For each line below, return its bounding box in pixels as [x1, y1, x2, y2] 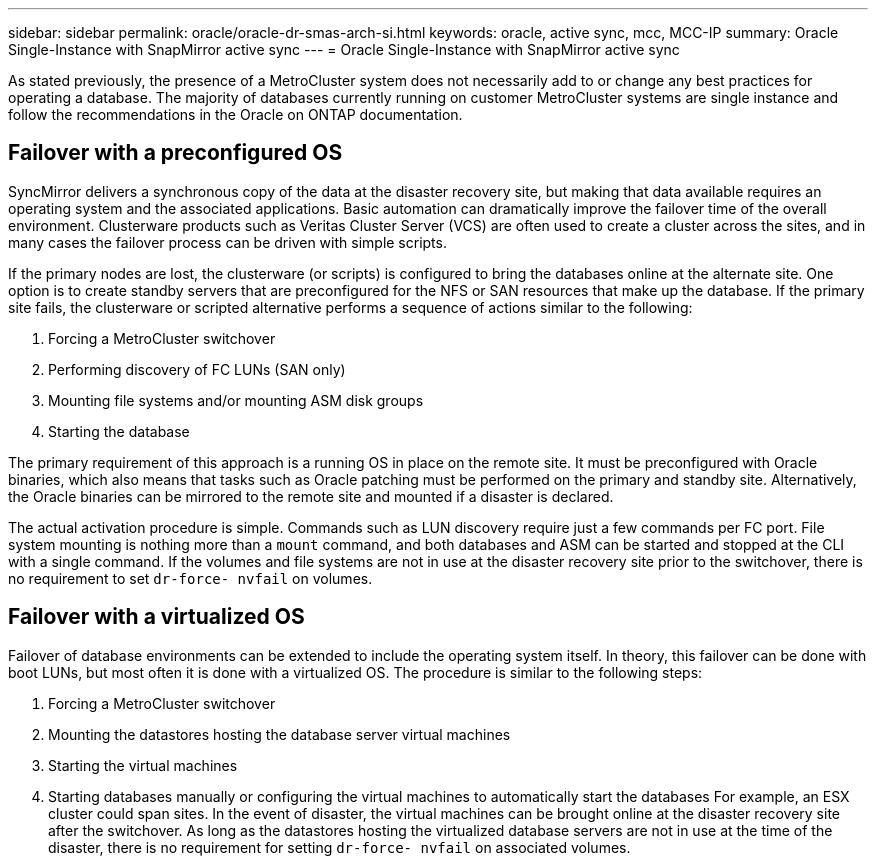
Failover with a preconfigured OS [8, 140, 343, 166]
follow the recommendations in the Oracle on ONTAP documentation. [8, 106, 463, 123]
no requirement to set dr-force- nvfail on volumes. [8, 569, 373, 587]
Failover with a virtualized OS [8, 604, 305, 630]
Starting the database [48, 422, 190, 440]
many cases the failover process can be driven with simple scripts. [8, 233, 447, 251]
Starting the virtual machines [48, 756, 238, 774]
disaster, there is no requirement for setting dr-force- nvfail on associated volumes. [48, 838, 631, 856]
